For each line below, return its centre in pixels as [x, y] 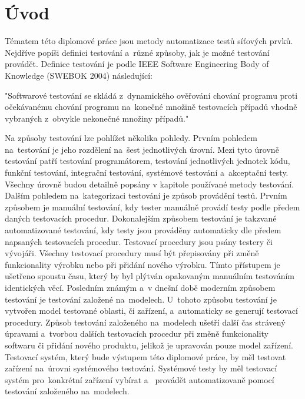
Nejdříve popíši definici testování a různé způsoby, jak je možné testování [137, 52]
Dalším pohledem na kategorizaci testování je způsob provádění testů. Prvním [146, 195]
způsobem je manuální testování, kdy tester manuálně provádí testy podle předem [152, 207]
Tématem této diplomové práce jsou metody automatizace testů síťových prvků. [149, 41]
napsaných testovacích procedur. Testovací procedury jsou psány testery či [139, 241]
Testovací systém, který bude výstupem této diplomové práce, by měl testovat [145, 356]
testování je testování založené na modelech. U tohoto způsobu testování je [141, 299]
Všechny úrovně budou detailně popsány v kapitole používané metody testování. [150, 184]
